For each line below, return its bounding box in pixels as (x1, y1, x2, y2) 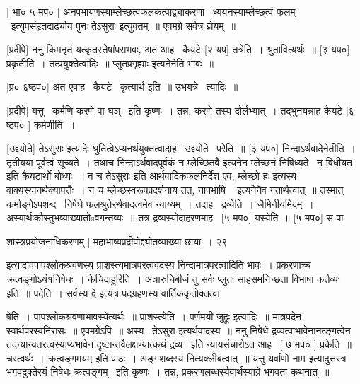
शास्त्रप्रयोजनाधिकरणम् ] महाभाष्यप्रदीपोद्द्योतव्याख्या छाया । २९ (6, 233, 228, 248)
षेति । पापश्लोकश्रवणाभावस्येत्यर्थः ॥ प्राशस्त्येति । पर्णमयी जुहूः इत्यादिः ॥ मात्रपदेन (6, 309, 301, 324)
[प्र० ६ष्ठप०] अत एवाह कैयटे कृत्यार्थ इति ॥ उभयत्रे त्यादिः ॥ (6, 79, 238, 94)
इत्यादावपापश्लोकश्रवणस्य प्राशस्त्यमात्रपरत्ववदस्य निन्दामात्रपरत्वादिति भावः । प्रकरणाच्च (6, 257, 311, 272)
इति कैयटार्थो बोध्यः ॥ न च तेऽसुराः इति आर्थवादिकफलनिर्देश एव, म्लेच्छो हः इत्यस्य (6, 168, 297, 183)
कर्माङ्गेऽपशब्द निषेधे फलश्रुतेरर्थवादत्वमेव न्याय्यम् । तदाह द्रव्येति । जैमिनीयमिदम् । (6, 196, 314, 211)
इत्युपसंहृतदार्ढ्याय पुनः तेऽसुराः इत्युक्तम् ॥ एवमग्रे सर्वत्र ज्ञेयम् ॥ (11, 18, 236, 33)
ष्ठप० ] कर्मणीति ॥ (6, 117, 74, 132)
